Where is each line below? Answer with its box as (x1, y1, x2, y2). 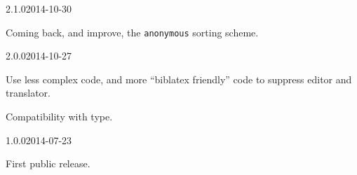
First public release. (6, 156, 90, 171)
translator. (6, 85, 50, 100)
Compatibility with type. (6, 109, 113, 124)
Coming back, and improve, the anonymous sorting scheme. (6, 24, 259, 39)
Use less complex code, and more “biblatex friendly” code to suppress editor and (6, 71, 352, 86)
